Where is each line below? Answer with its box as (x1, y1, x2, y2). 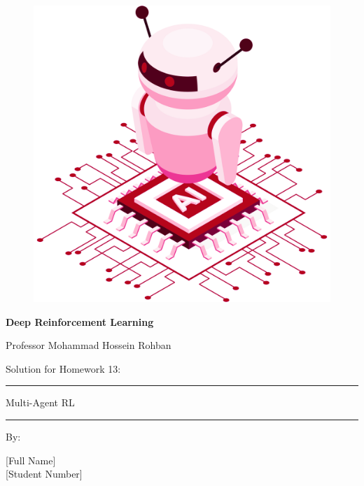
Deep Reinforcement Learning (6, 314, 154, 329)
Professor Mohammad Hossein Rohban (6, 338, 171, 352)
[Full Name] (6, 452, 56, 467)
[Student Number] (6, 466, 83, 481)
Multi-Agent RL (6, 395, 75, 410)
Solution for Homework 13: (6, 361, 121, 376)
